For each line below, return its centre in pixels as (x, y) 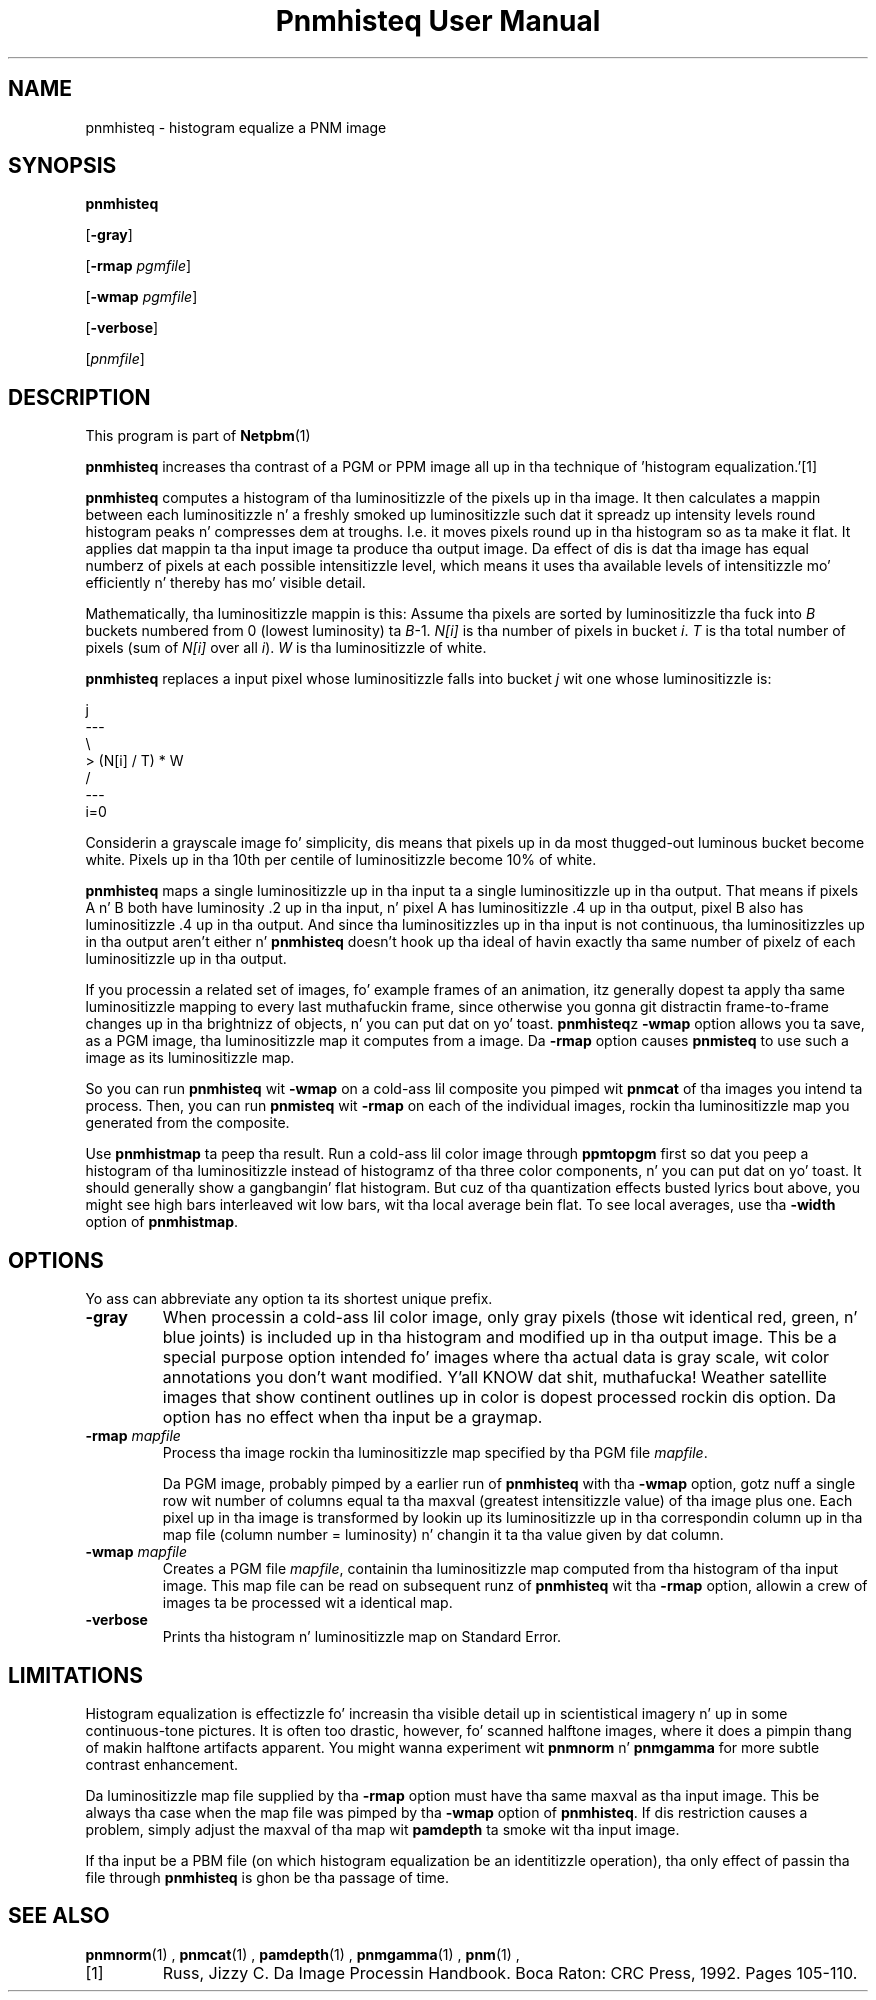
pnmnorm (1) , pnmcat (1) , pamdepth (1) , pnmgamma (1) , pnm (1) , (302, 1954)
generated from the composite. (187, 1123)
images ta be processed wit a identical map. (307, 1603)
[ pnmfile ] (115, 359)
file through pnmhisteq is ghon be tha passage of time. (267, 1877)
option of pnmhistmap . (162, 1222)
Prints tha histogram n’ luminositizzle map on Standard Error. (362, 1637)
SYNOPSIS (62, 166)
